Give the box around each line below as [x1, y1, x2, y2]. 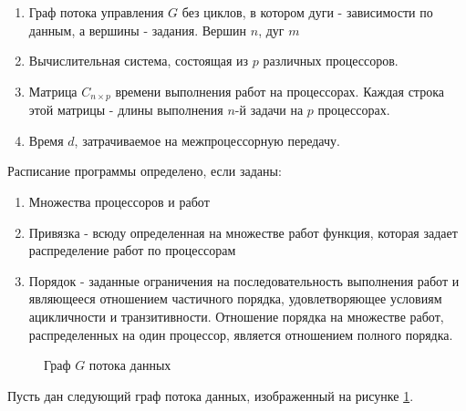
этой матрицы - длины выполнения [28, 100, 223, 119]
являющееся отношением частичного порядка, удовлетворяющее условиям [28, 289, 442, 308]
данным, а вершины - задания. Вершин [28, 20, 247, 39]
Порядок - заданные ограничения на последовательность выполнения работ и [28, 271, 460, 290]
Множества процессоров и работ [28, 192, 210, 211]
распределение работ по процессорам [28, 241, 236, 260]
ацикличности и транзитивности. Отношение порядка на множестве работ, [28, 306, 444, 325]
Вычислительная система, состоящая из [28, 51, 249, 70]
